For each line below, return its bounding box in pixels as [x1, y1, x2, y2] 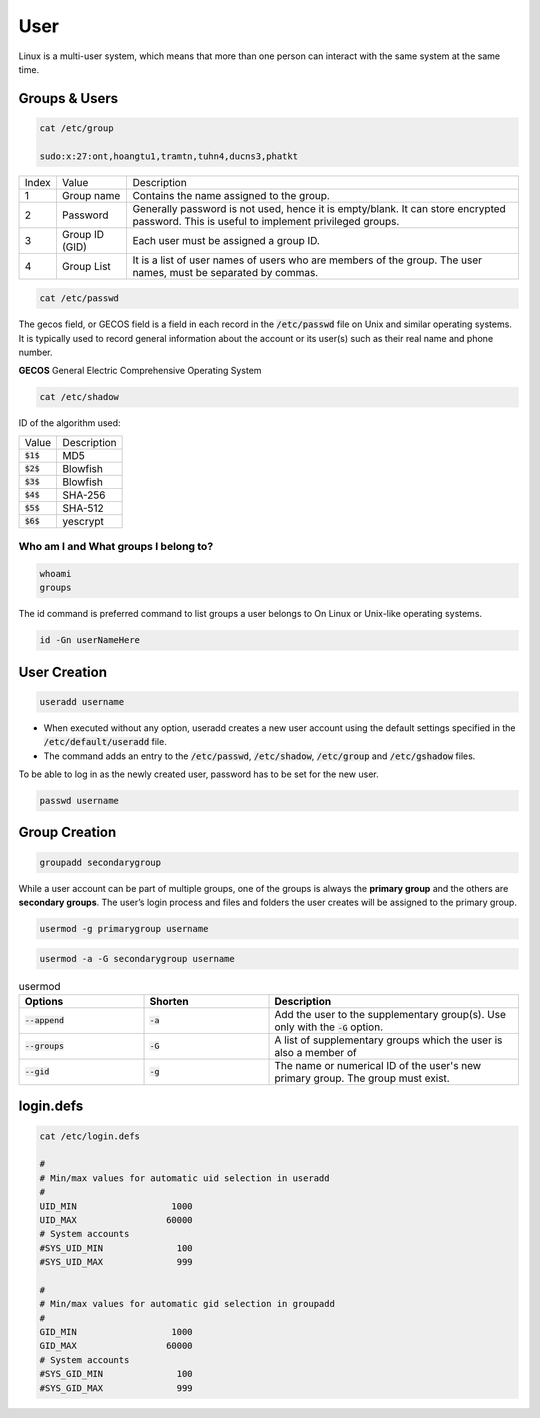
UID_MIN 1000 [39, 1200, 194, 1212]
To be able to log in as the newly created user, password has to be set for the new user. [18, 768, 379, 780]
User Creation [18, 663, 107, 680]
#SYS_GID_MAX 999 [39, 1382, 194, 1394]
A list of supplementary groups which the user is [274, 1033, 503, 1047]
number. [18, 346, 53, 359]
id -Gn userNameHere [39, 635, 140, 646]
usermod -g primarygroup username [39, 923, 209, 935]
